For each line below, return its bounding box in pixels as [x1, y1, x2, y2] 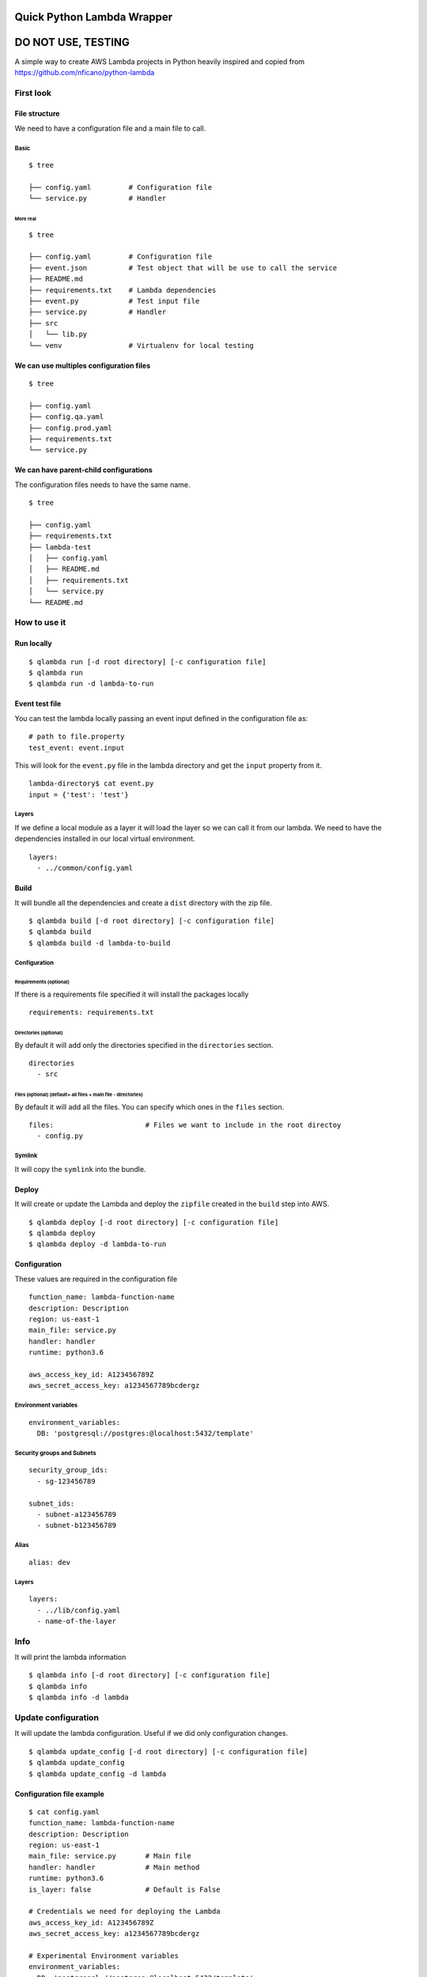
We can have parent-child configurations [14, 465, 153, 474]
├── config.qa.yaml [28, 412, 104, 421]
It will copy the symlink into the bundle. [14, 1164, 146, 1174]
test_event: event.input [28, 743, 125, 752]
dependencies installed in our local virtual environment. [14, 834, 195, 844]
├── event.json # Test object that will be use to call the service [28, 263, 338, 272]
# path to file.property [28, 732, 125, 741]
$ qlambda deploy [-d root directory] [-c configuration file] [28, 1218, 279, 1227]
